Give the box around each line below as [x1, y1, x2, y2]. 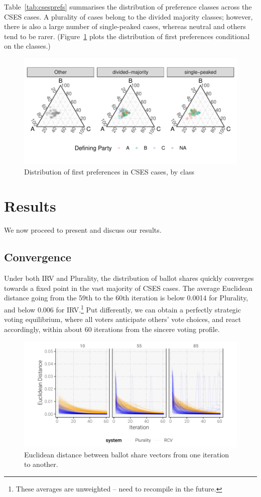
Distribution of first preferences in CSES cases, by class [24, 166, 195, 177]
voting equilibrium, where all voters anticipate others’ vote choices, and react [4, 314, 241, 324]
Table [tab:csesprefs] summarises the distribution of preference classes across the [4, 2, 252, 12]
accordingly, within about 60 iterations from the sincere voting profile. [4, 323, 220, 334]
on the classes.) [4, 41, 51, 51]
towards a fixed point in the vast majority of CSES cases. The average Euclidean [4, 282, 252, 293]
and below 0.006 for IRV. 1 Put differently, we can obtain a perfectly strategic [4, 302, 241, 314]
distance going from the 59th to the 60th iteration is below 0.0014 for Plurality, [4, 292, 248, 303]
